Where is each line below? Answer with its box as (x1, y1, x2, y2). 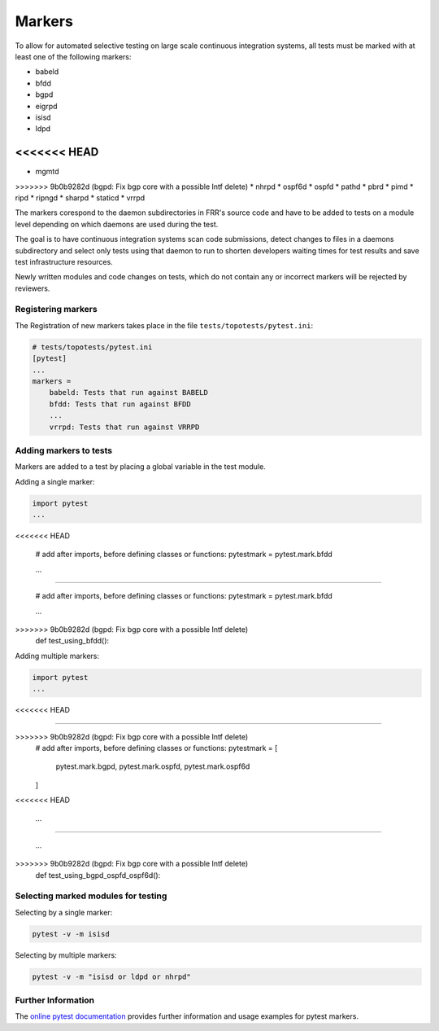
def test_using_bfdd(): (35, 636, 110, 646)
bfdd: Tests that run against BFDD (49, 399, 191, 409)
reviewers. (15, 283, 50, 293)
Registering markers (15, 304, 98, 315)
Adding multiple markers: (15, 651, 99, 660)
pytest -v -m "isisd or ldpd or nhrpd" (32, 972, 191, 981)
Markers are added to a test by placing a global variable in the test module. (15, 462, 266, 472)
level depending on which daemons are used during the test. (15, 219, 219, 229)
